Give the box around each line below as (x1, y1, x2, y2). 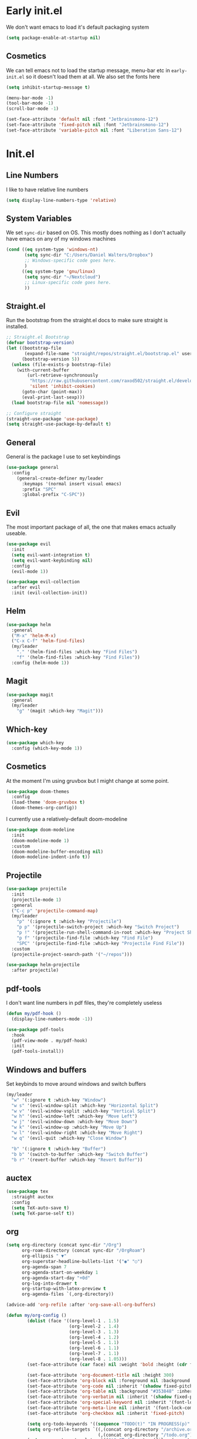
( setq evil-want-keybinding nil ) (11, 558, 93, 563)
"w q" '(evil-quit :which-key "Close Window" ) (11, 1135, 127, 1141)
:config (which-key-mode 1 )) (11, 745, 83, 751)
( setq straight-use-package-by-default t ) (6, 421, 111, 427)
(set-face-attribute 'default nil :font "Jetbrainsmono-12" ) (6, 116, 159, 123)
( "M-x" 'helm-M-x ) (11, 633, 57, 639)
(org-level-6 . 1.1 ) (69, 1345, 119, 1351)
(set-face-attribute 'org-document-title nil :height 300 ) (27, 1372, 175, 1378)
